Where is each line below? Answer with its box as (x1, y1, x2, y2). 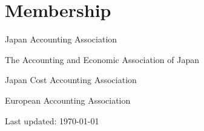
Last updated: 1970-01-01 (5, 114, 99, 127)
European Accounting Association (5, 93, 131, 106)
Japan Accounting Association (5, 33, 117, 45)
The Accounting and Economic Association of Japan (5, 53, 199, 65)
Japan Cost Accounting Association (5, 73, 137, 86)
